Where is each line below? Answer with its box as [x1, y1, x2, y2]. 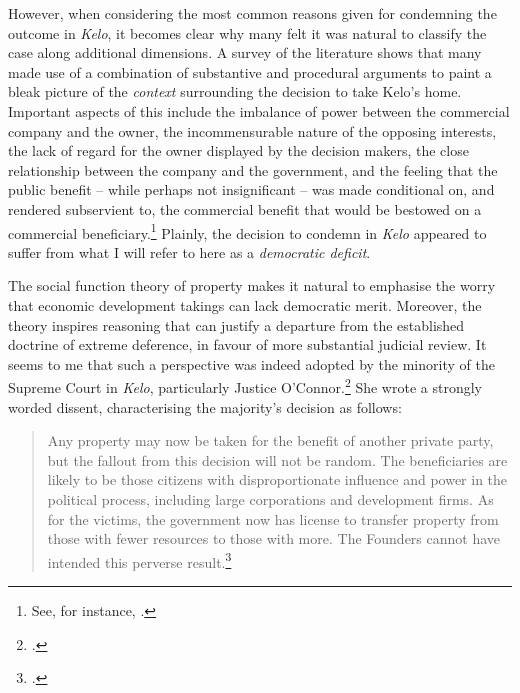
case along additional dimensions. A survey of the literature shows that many [8, 42, 482, 63]
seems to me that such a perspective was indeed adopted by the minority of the [8, 353, 495, 374]
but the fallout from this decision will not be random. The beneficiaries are [47, 449, 508, 470]
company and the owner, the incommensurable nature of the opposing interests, [8, 120, 497, 141]
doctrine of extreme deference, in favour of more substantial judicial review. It [8, 334, 487, 355]
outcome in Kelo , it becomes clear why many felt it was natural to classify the [8, 22, 487, 43]
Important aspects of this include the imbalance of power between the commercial [8, 100, 510, 121]
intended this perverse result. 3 [47, 548, 232, 572]
